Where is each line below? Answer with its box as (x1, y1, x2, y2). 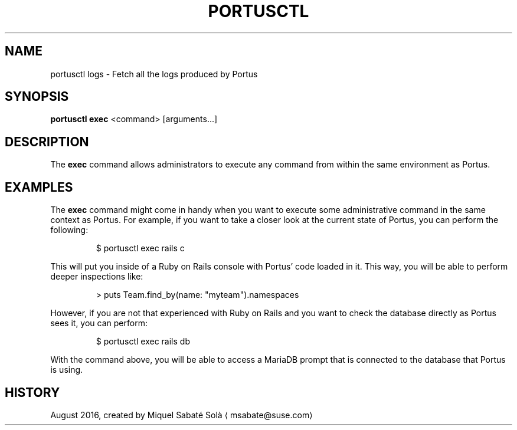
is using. (50, 365, 83, 375)
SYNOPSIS (5, 89, 69, 104)
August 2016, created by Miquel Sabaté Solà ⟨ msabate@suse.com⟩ (50, 409, 313, 420)
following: (50, 225, 89, 235)
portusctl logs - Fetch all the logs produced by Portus (50, 68, 258, 79)
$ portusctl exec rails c (96, 243, 185, 254)
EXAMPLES (5, 179, 73, 195)
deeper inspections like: (50, 271, 143, 282)
